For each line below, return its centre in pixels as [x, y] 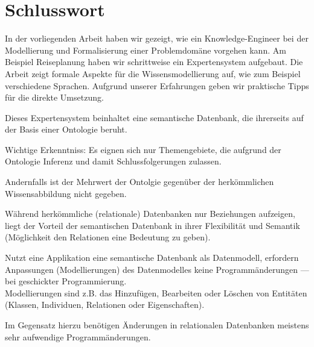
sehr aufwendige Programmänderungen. [78, 336]
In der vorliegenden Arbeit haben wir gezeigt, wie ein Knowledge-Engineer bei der [157, 38]
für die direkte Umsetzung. [54, 97]
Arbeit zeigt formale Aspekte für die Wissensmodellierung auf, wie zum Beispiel [153, 73]
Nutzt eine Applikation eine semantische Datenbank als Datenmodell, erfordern [152, 258]
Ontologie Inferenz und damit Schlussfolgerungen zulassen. [113, 161]
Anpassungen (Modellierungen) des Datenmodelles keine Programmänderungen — [157, 269]
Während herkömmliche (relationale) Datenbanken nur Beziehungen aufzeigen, [150, 214]
